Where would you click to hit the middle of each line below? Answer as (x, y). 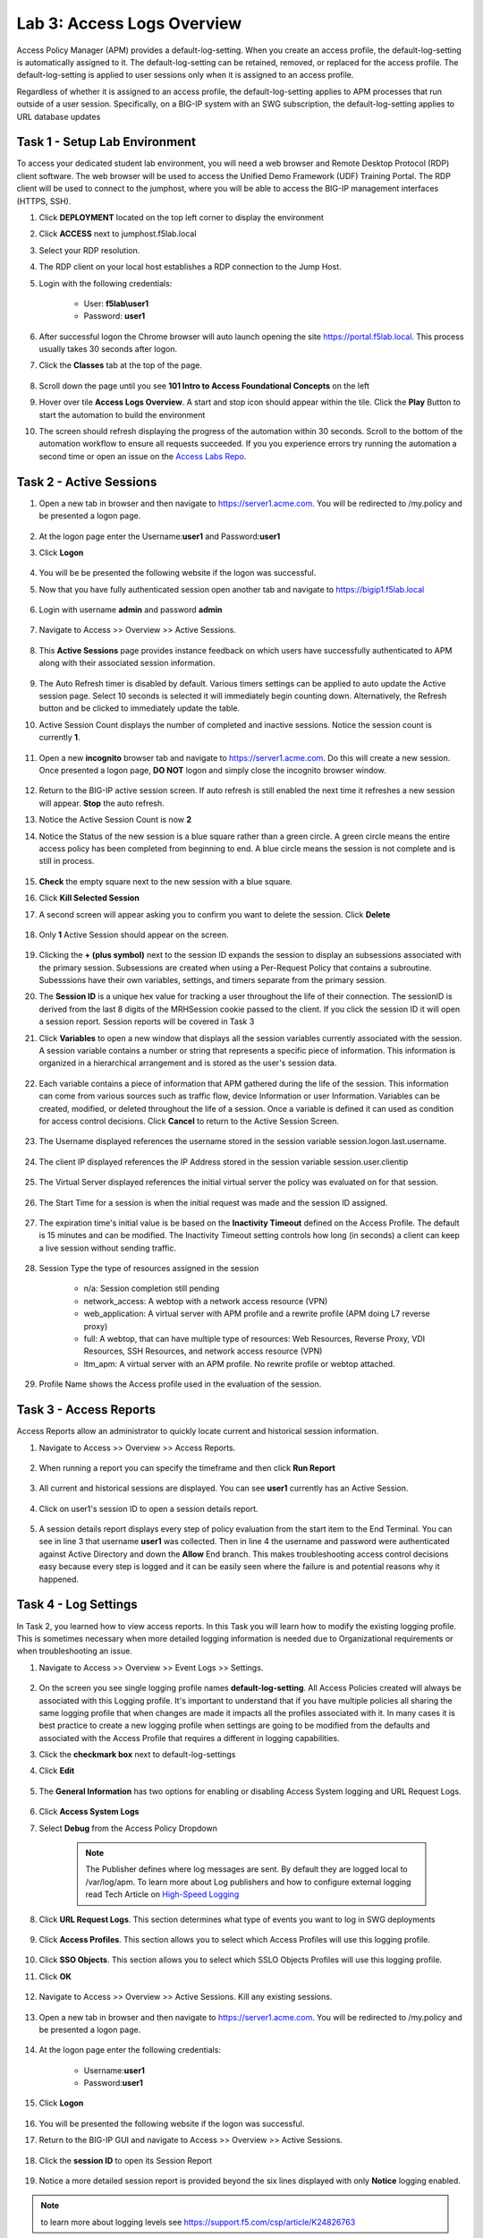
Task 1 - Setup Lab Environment (106, 142)
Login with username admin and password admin (131, 610)
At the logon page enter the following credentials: (130, 2050)
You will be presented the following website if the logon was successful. (172, 2123)
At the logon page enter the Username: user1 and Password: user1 (160, 536)
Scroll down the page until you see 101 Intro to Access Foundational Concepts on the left (204, 386)
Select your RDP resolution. (89, 250)
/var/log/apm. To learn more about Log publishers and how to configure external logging (248, 1882)
